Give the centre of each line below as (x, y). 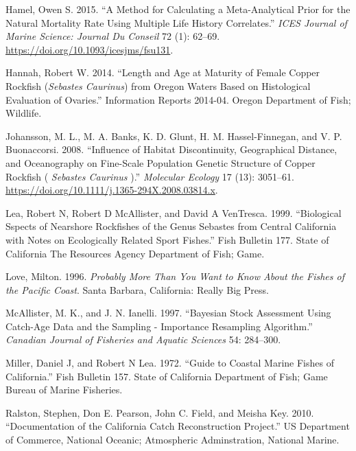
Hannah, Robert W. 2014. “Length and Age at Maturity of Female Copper (163, 72)
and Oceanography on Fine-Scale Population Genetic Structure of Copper (161, 162)
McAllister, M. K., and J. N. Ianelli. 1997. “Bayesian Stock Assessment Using (168, 313)
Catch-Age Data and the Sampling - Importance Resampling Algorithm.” (159, 326)
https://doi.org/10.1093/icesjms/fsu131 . (90, 49)
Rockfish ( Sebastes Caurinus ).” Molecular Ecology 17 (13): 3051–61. (150, 176)
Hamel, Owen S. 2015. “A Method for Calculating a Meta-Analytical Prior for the (178, 9)
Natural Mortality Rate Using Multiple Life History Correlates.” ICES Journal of (176, 22)
